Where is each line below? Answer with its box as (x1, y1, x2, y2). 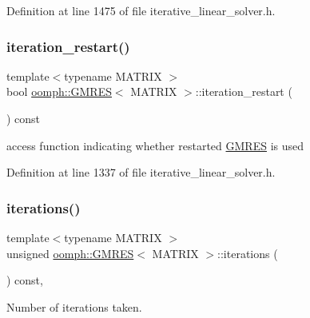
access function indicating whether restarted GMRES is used (6, 137, 304, 153)
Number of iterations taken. (6, 298, 142, 315)
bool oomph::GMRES (6, 83, 112, 100)
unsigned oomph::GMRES (6, 244, 134, 261)
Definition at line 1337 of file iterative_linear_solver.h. (6, 164, 276, 181)
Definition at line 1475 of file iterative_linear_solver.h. (6, 2, 276, 18)
